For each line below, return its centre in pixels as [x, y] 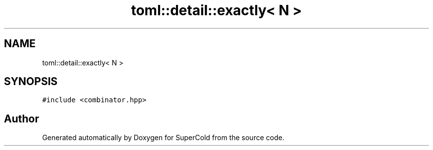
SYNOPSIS [31, 82]
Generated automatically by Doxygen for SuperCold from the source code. [163, 138]
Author [22, 119]
